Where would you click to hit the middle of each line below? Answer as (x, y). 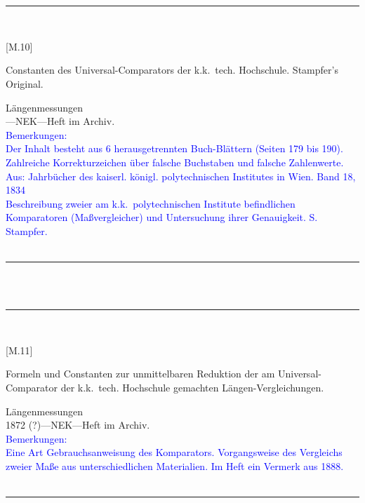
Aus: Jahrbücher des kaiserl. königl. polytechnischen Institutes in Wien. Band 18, (181, 176)
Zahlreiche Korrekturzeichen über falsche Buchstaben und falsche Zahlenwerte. (175, 162)
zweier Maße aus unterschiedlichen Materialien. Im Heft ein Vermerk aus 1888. (175, 466)
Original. (25, 83)
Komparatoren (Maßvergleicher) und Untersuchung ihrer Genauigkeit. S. (162, 217)
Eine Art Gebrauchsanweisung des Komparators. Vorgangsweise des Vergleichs (174, 452)
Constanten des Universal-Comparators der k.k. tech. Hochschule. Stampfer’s (172, 70)
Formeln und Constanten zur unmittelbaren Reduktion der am (140, 374)
